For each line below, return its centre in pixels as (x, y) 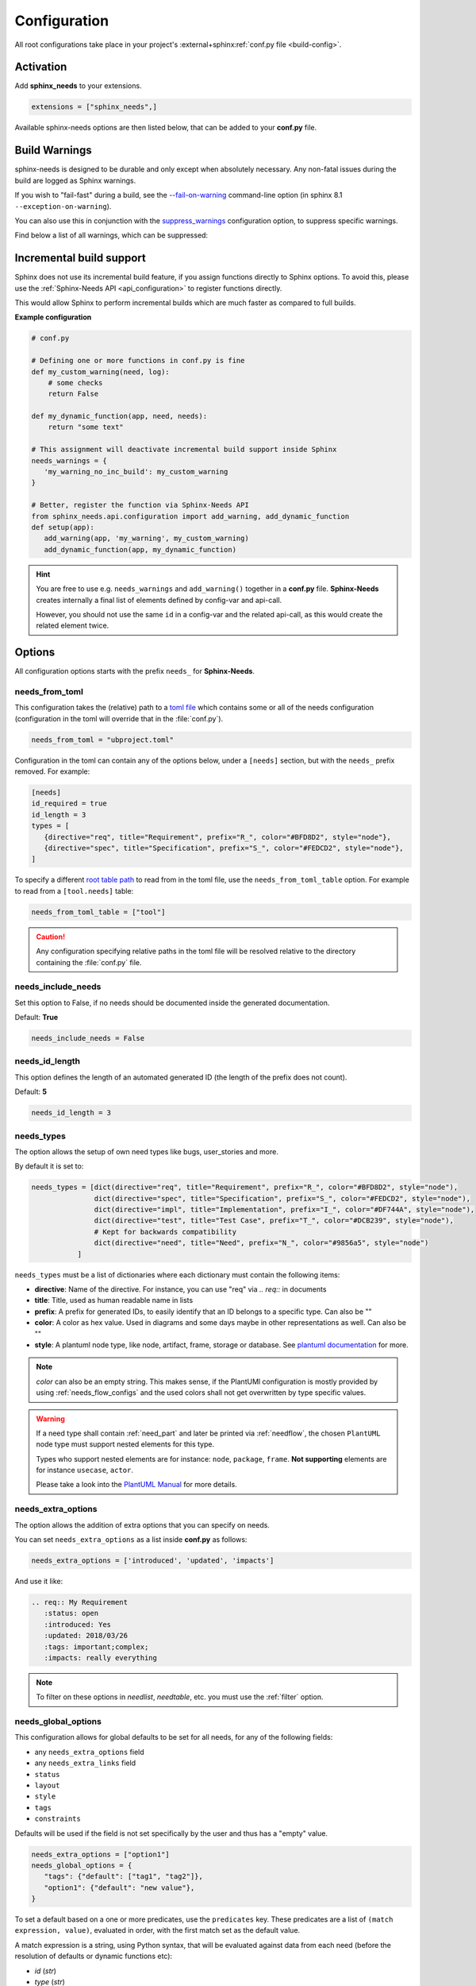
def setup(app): (63, 527)
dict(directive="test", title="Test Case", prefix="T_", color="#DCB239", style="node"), (274, 1221)
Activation (41, 67)
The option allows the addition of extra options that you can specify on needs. (142, 1524)
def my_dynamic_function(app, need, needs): (119, 416)
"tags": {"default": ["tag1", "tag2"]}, (124, 1876)
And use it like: (39, 1581)
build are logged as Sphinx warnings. (75, 180)
